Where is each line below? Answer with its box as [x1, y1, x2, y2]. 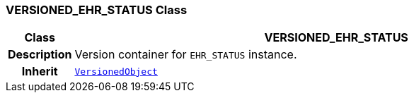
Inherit [21, 64, 58, 79]
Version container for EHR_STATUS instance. [74, 47, 297, 62]
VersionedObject [74, 66, 158, 77]
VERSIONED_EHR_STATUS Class [6, 3, 188, 17]
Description [8, 47, 72, 62]
